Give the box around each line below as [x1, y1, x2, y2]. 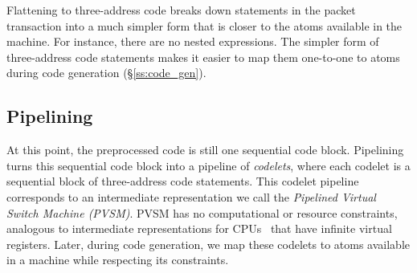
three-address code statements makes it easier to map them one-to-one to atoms [6, 48, 400, 65]
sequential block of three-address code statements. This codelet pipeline [6, 173, 359, 189]
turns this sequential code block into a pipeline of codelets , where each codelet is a [6, 157, 411, 173]
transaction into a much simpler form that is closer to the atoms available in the [6, 17, 403, 34]
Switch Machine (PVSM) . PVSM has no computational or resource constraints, [6, 204, 398, 221]
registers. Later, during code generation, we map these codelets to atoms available [6, 235, 410, 252]
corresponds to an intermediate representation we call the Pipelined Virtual [6, 188, 376, 205]
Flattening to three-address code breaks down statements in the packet [6, 2, 356, 18]
